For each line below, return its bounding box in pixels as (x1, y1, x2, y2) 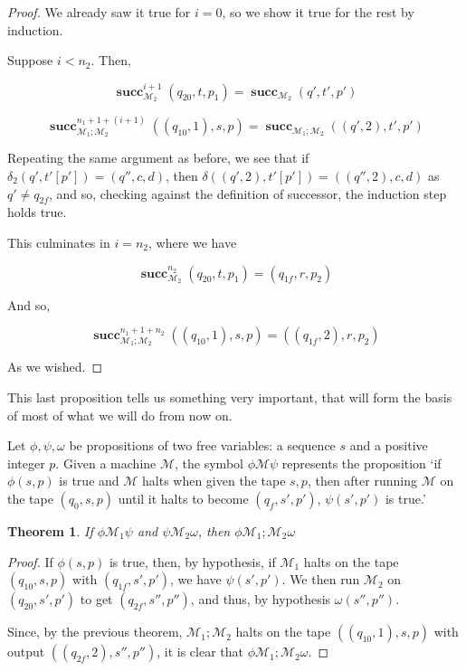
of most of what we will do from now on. (7, 405, 233, 424)
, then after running (307, 471, 417, 490)
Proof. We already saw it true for (7, 3, 191, 21)
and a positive (349, 436, 428, 455)
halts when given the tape (142, 471, 286, 490)
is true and (59, 471, 119, 490)
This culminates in (7, 232, 110, 251)
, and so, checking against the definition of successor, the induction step (49, 184, 447, 203)
